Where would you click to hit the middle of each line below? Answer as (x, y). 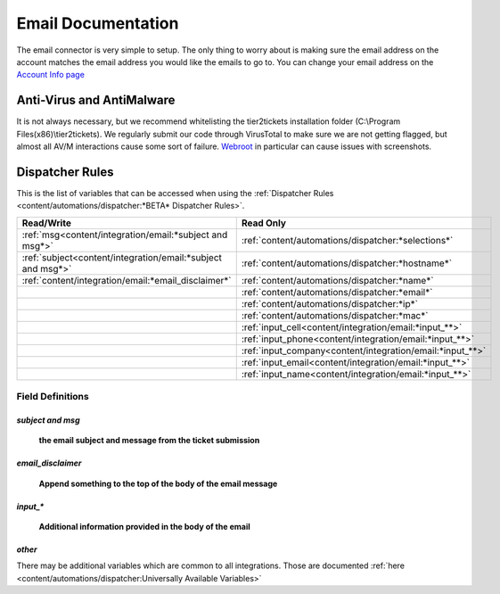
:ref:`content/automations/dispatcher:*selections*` (347, 240)
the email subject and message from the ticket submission (149, 441)
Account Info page (50, 75)
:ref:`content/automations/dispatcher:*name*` (337, 280)
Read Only (264, 223)
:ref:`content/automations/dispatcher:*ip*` (330, 303)
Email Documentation (98, 23)
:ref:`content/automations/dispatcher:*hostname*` (347, 263)
